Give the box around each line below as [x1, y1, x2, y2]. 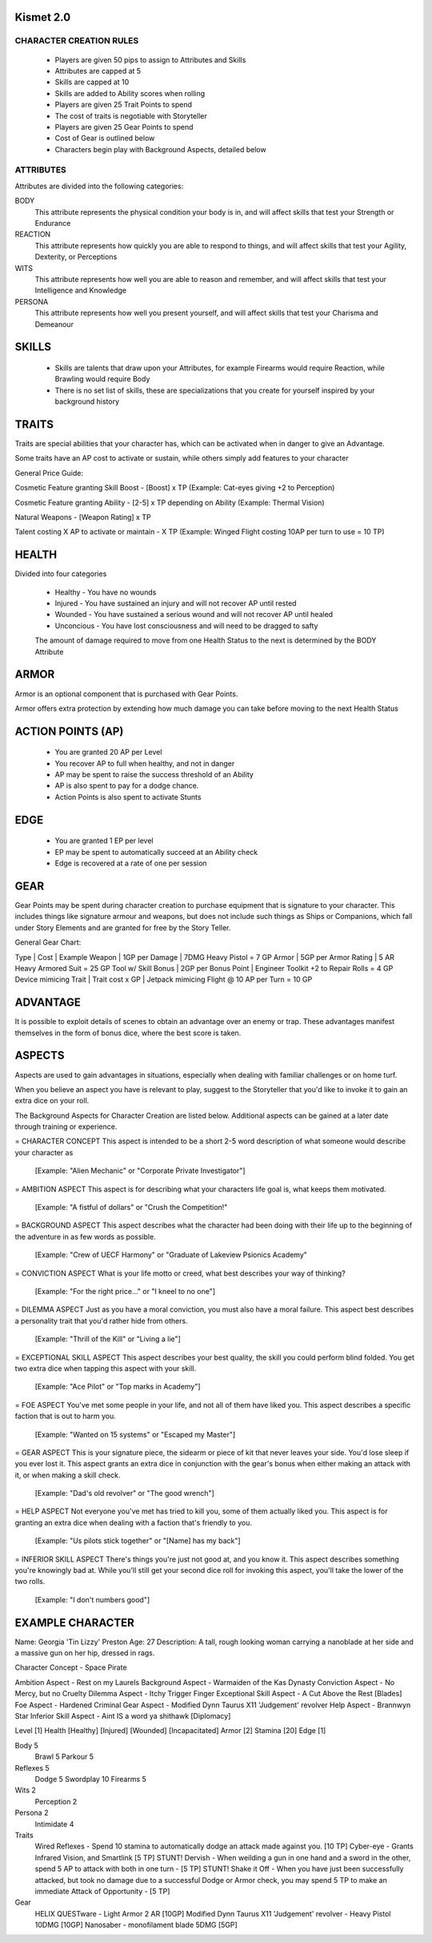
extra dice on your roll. [14, 1096, 90, 1106]
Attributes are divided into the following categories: [14, 181, 184, 191]
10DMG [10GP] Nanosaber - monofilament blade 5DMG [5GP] [34, 1920, 238, 1930]
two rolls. [14, 1577, 46, 1586]
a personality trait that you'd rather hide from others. [14, 1316, 188, 1325]
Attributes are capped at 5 [54, 66, 142, 75]
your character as [14, 1147, 74, 1157]
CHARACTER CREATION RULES [14, 35, 139, 46]
